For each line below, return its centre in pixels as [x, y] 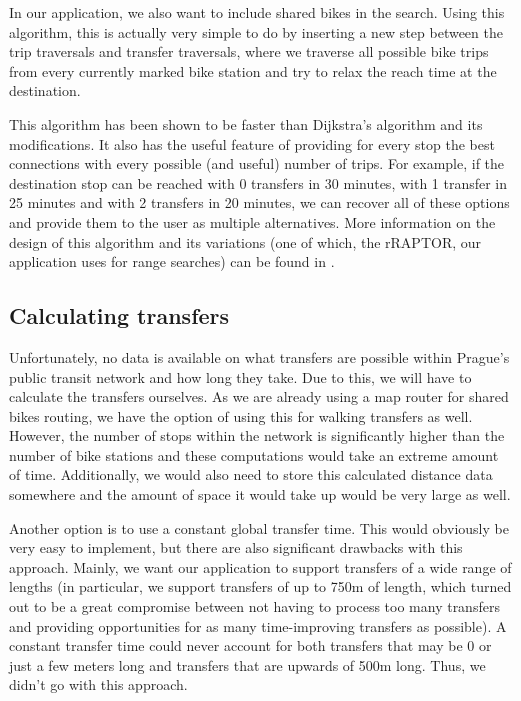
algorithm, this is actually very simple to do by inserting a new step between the [256, 31]
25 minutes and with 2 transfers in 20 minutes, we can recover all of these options [259, 202]
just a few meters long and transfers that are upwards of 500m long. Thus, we [247, 664]
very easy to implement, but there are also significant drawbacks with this [236, 547]
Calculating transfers [119, 315]
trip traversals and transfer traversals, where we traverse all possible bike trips [249, 51]
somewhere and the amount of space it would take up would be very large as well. [260, 494]
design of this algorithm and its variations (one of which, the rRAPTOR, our [245, 241]
